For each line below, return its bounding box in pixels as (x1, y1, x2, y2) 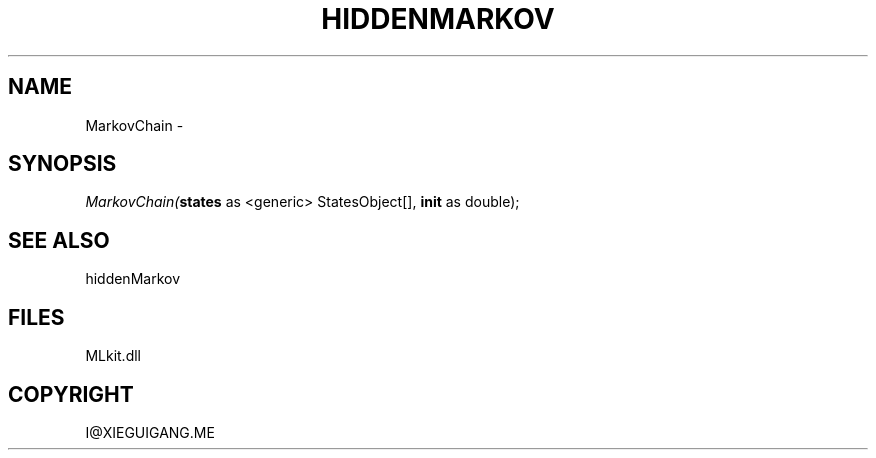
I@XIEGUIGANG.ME (85, 423, 215, 441)
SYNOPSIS (8, 151, 117, 177)
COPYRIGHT (8, 381, 134, 407)
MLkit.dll (85, 347, 141, 365)
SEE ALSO (8, 227, 110, 253)
